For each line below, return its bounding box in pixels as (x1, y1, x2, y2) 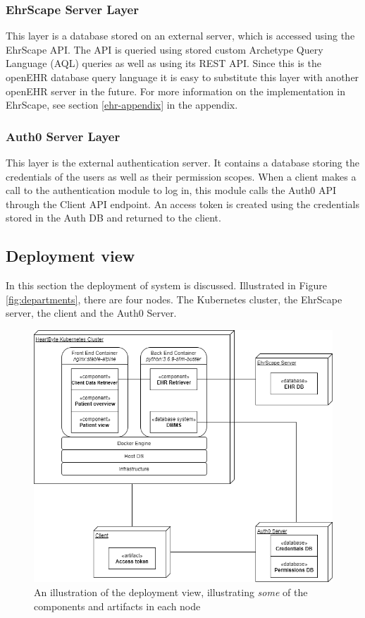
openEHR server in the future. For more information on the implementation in (6, 83, 345, 98)
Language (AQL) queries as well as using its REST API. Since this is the (6, 56, 321, 71)
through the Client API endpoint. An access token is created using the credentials (6, 196, 359, 211)
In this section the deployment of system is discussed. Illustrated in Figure (6, 278, 327, 293)
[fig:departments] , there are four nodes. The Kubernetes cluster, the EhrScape (6, 291, 342, 306)
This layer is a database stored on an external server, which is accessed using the (6, 28, 355, 43)
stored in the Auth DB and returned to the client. (6, 210, 221, 225)
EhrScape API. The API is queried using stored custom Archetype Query (6, 42, 323, 56)
